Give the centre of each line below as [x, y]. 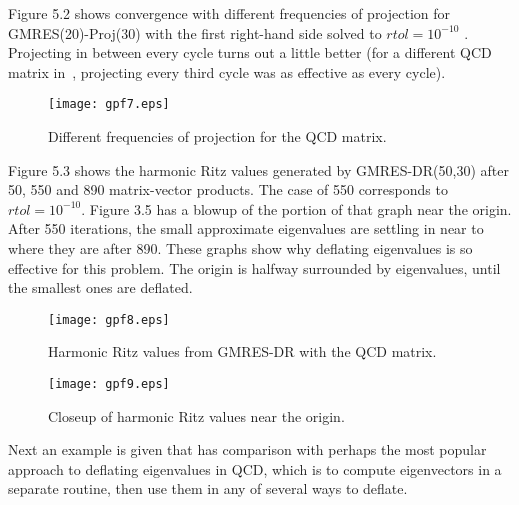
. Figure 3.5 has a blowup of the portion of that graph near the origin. [296, 208]
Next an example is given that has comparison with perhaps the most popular [247, 449]
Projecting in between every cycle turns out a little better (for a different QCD [250, 52]
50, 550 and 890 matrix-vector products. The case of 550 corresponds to [228, 189]
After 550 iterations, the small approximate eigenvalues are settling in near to [246, 228]
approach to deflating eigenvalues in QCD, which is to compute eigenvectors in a [255, 468]
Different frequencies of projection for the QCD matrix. [217, 136]
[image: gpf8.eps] [109, 319]
